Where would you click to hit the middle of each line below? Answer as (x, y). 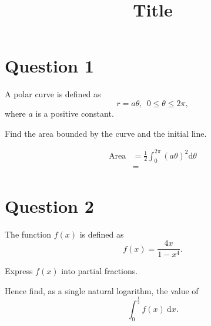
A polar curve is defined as (53, 94)
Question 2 (49, 205)
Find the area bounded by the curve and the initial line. (106, 133)
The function (28, 234)
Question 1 (49, 66)
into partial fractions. (100, 271)
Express (19, 271)
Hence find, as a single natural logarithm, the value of (102, 290)
